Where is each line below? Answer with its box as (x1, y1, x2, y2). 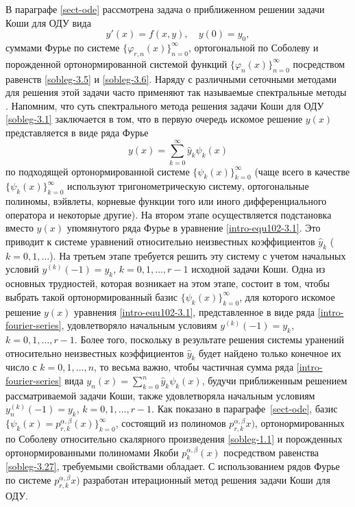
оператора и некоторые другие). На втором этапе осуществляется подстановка (5, 207, 332, 221)
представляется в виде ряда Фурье (5, 125, 149, 139)
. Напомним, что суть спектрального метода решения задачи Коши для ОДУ (5, 98, 324, 112)
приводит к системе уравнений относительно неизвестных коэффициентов (5, 234, 315, 249)
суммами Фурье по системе (5, 40, 120, 54)
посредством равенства (223, 445, 319, 459)
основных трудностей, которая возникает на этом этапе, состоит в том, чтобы (5, 276, 330, 290)
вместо (5, 221, 34, 235)
